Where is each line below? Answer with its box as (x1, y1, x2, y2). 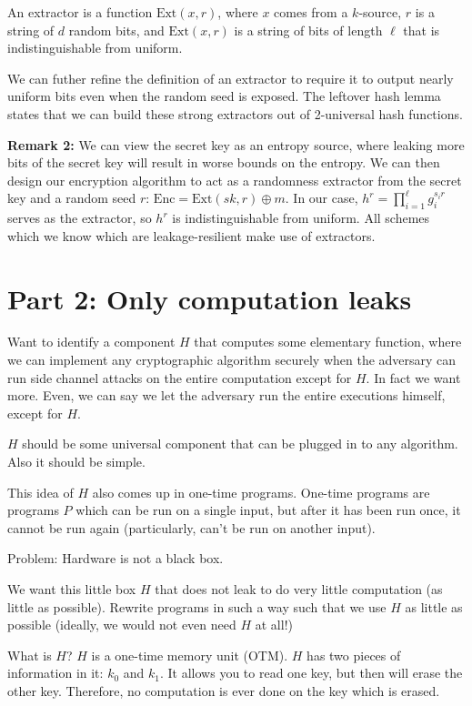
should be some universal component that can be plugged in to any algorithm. (22, 434, 458, 453)
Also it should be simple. (7, 452, 146, 471)
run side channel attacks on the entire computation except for (7, 368, 352, 387)
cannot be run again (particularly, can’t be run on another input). (7, 518, 376, 537)
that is (403, 20, 440, 39)
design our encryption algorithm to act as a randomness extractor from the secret (7, 170, 462, 189)
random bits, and (68, 20, 165, 39)
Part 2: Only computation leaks (7, 279, 412, 317)
